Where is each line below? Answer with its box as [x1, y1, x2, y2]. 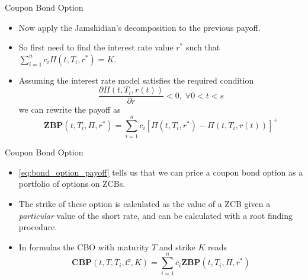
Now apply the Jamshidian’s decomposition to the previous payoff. [18, 21, 261, 33]
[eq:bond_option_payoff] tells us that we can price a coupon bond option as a [18, 166, 303, 178]
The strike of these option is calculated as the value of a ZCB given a [18, 197, 271, 209]
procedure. [18, 221, 57, 233]
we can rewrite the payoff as [18, 103, 121, 116]
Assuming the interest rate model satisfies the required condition [18, 74, 254, 86]
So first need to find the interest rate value [18, 41, 174, 53]
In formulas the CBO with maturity [18, 240, 149, 253]
